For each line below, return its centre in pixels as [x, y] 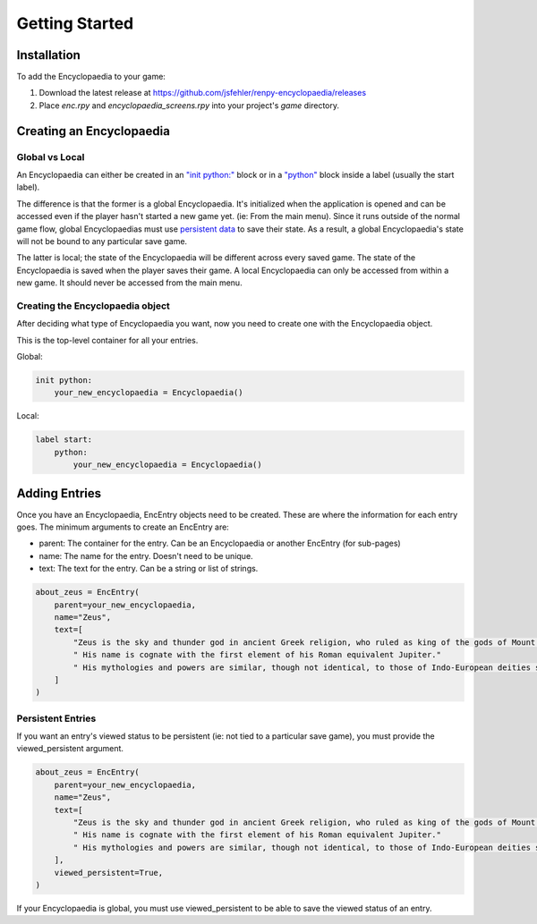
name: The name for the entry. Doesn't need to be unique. [146, 555]
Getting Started [75, 23]
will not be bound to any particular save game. [102, 241]
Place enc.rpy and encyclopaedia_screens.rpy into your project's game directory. [189, 105]
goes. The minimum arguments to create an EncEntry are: [123, 527]
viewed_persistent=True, [109, 873]
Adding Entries [59, 493]
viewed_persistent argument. [70, 749]
